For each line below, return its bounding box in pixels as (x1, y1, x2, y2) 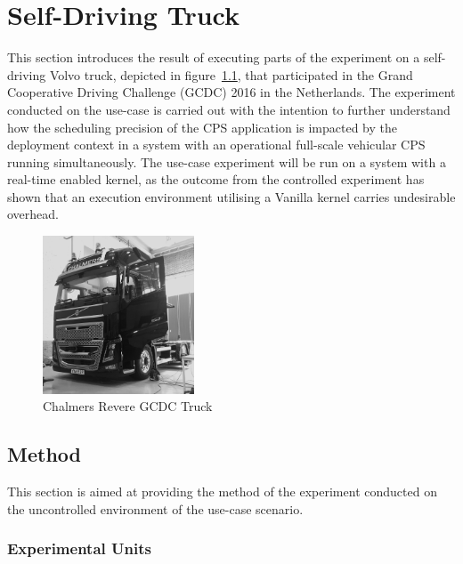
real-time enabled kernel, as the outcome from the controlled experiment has (7, 170, 425, 189)
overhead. (7, 205, 59, 223)
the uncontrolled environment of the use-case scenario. (7, 499, 304, 518)
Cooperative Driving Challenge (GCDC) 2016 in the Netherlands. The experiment (7, 83, 456, 101)
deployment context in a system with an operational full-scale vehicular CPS (7, 135, 426, 154)
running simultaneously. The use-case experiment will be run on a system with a (7, 152, 446, 171)
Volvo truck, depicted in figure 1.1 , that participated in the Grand (49, 65, 413, 84)
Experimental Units (7, 537, 151, 560)
